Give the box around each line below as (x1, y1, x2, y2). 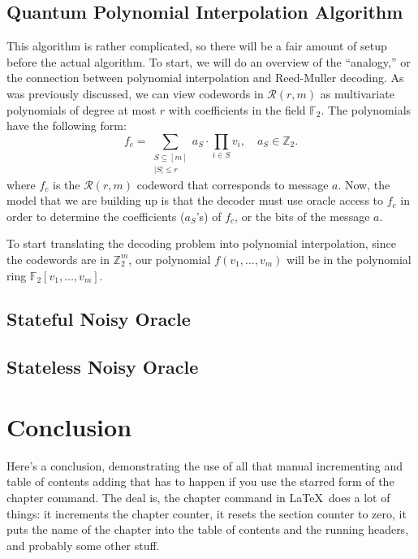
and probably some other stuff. (6, 536, 160, 553)
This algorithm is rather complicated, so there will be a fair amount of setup (6, 37, 387, 54)
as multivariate (320, 84, 394, 102)
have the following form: (6, 117, 127, 134)
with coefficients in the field (168, 101, 306, 118)
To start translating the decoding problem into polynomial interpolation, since (6, 235, 396, 252)
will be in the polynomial (287, 250, 412, 267)
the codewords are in (6, 250, 110, 267)
